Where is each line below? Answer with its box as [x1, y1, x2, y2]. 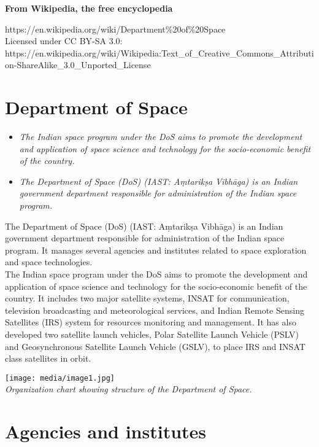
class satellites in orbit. [5, 352, 91, 365]
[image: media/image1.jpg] [5, 373, 115, 383]
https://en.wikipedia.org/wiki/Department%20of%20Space [5, 22, 226, 35]
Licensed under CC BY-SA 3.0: [5, 34, 123, 47]
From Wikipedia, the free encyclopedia [5, 2, 173, 14]
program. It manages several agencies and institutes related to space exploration [5, 243, 307, 256]
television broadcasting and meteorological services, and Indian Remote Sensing [5, 303, 304, 316]
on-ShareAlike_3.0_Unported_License [5, 58, 151, 71]
